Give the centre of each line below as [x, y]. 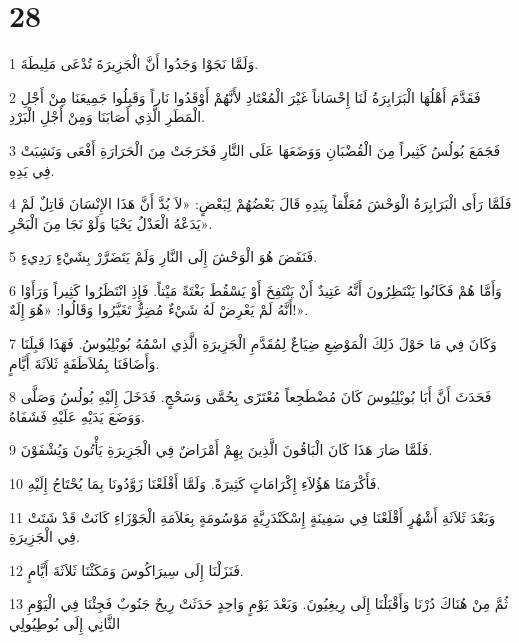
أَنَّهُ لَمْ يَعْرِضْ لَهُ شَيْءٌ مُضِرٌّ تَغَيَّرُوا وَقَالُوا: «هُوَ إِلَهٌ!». [159, 309]
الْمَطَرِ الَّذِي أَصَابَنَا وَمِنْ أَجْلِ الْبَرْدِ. [107, 116]
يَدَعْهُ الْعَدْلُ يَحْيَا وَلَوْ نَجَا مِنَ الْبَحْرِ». [111, 222]
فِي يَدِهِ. [32, 169]
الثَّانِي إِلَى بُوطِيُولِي [65, 623]
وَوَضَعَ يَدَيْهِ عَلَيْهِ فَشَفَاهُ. [77, 415]
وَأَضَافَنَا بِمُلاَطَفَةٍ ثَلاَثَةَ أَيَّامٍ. [84, 362]
